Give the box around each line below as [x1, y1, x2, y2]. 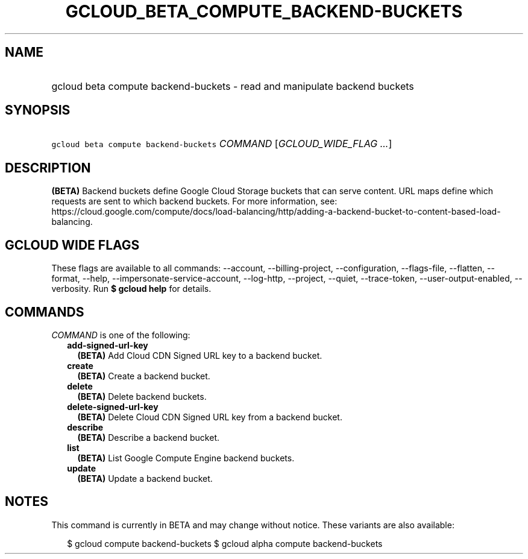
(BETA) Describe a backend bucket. [77, 432, 219, 443]
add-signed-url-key [67, 340, 148, 350]
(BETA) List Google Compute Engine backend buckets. [77, 452, 295, 463]
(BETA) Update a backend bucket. [77, 473, 213, 484]
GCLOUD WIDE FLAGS [5, 237, 140, 253]
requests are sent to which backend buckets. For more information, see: [51, 196, 338, 207]
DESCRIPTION [5, 160, 91, 175]
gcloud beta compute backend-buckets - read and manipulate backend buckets [51, 80, 414, 92]
